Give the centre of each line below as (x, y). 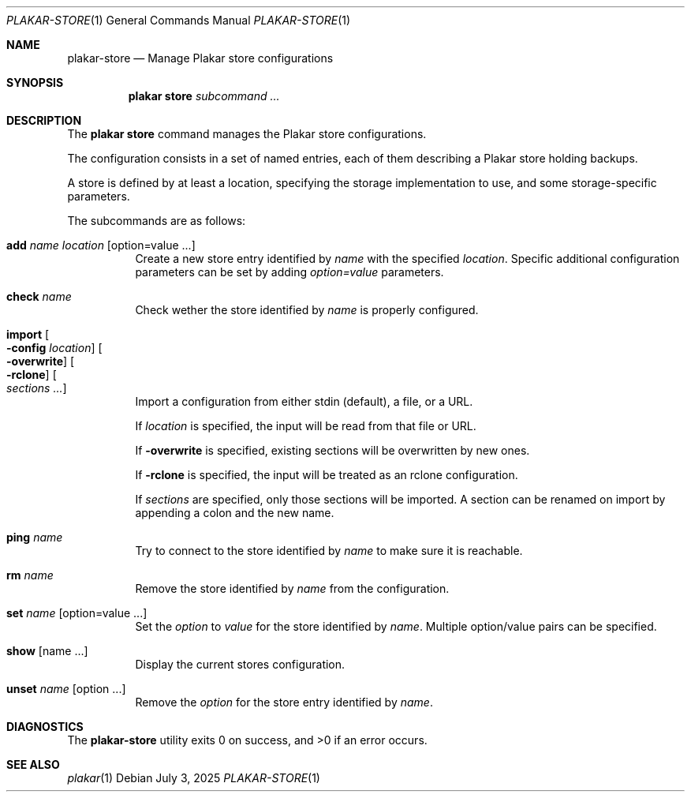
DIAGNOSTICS (45, 727)
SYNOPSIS (35, 82)
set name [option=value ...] (77, 613)
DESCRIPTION (44, 120)
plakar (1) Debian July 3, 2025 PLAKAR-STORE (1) (194, 778)
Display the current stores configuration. (240, 664)
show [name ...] (47, 651)
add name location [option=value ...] (101, 245)
